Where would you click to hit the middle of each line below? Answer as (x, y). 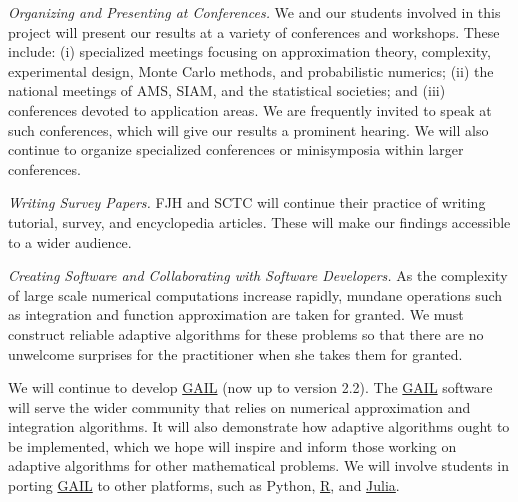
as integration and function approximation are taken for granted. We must (236, 314)
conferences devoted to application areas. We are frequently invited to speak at (250, 109)
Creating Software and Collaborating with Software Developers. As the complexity (258, 275)
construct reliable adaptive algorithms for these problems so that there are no (246, 333)
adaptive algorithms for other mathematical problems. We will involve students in (258, 465)
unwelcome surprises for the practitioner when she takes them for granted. (235, 353)
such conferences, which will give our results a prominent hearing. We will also (248, 129)
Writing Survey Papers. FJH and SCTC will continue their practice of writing (247, 202)
